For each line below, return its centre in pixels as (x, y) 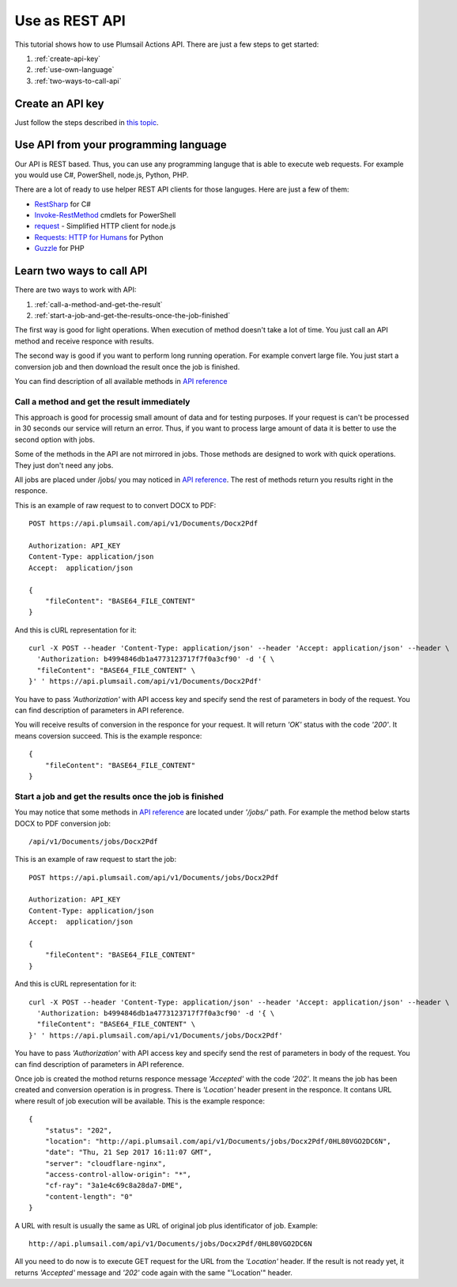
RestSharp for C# (62, 204)
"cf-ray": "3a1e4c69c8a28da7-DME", (114, 1186)
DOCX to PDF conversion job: (62, 823)
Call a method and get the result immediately (102, 401)
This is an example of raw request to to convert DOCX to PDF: (115, 505)
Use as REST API (70, 21)
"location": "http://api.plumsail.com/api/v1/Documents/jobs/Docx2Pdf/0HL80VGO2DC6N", (218, 1141)
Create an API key (59, 103)
